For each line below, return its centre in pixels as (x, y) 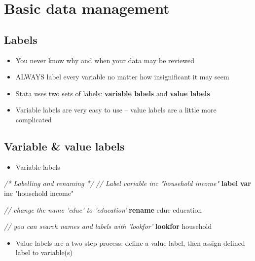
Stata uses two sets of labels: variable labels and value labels (113, 93)
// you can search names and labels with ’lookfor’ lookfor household (108, 226)
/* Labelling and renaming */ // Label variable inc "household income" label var (127, 183)
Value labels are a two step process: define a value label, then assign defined (130, 242)
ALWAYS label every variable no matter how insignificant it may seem (122, 77)
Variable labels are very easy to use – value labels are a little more (116, 110)
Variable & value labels (64, 146)
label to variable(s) (44, 252)
